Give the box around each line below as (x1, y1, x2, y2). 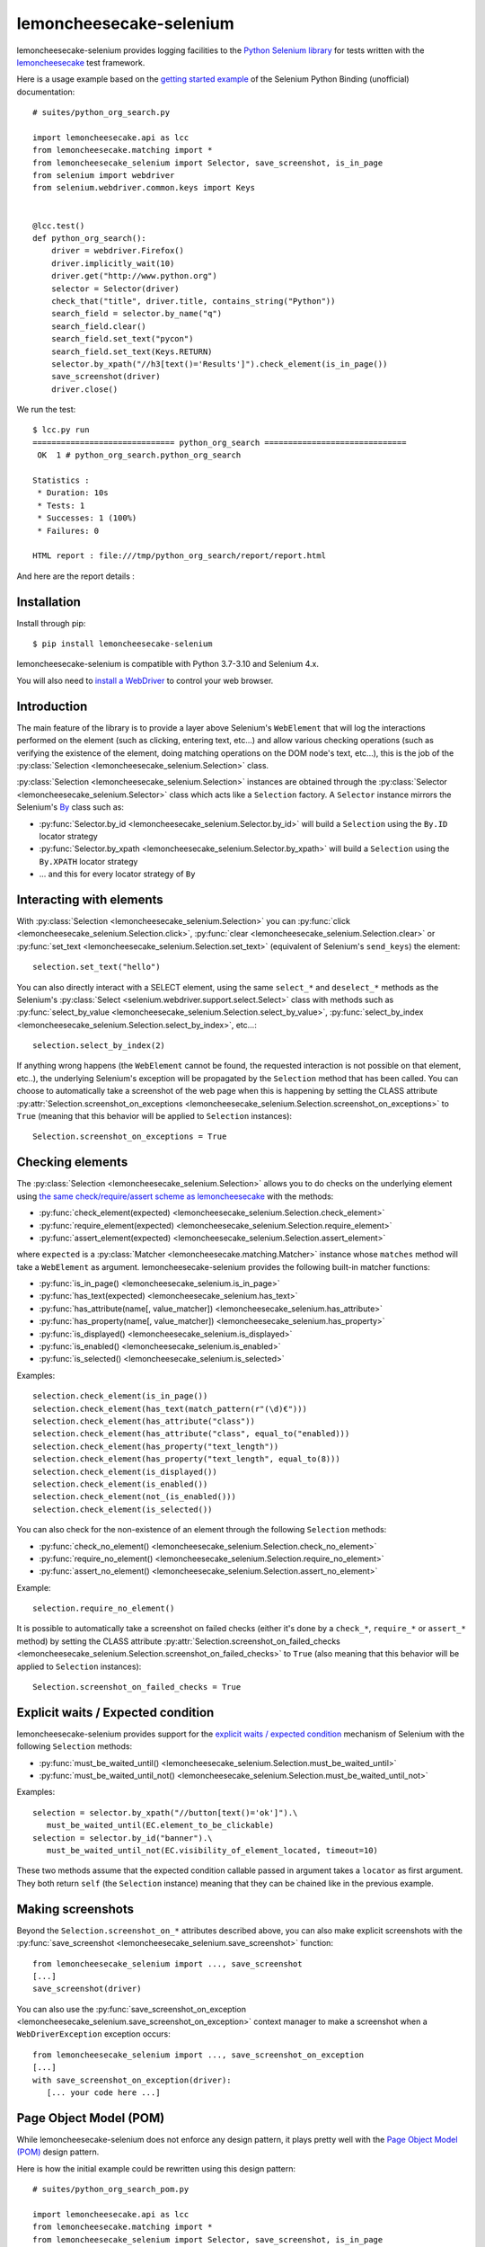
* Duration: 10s (37, 488, 109, 498)
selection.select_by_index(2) (32, 1041, 166, 1051)
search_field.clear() (50, 321, 147, 332)
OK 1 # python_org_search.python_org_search (37, 450, 242, 460)
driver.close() (50, 384, 119, 395)
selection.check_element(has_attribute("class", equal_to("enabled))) (32, 1429, 350, 1439)
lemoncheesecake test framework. (16, 57, 145, 67)
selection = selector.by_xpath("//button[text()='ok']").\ (32, 1807, 298, 1817)
